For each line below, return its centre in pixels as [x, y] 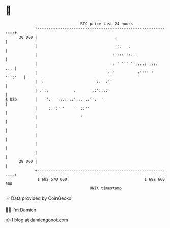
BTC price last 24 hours [107, 24]
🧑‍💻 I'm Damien [21, 210]
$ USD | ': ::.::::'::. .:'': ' [54, 99]
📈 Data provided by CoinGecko [38, 198]
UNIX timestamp [106, 188]
